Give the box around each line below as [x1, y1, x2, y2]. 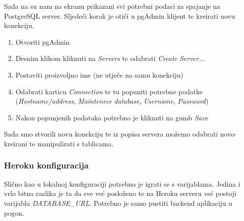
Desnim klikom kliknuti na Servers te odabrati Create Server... [15, 53, 205, 63]
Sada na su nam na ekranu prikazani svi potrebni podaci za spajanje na [4, 1, 220, 11]
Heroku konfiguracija [4, 159, 89, 171]
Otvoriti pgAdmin [15, 36, 70, 47]
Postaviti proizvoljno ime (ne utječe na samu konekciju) [15, 69, 183, 80]
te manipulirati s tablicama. [29, 138, 114, 148]
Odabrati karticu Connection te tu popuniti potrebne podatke [15, 86, 203, 96]
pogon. [4, 207, 24, 218]
